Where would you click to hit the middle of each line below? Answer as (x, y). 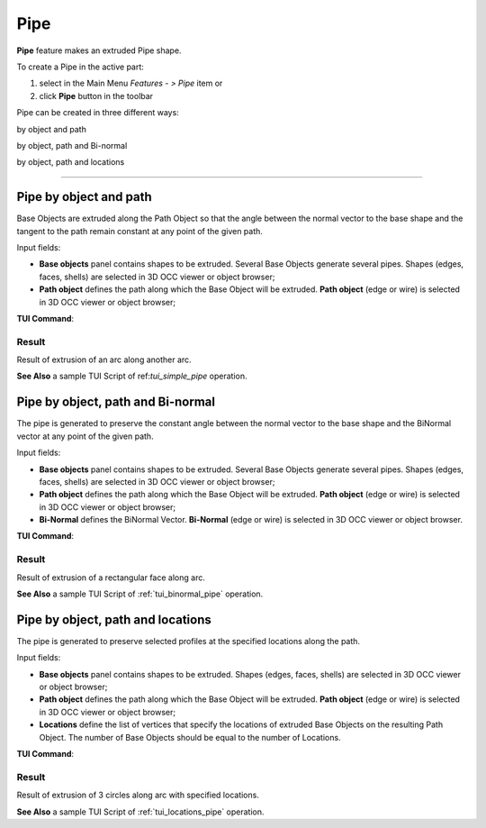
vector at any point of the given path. (85, 436)
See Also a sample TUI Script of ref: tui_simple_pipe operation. (132, 376)
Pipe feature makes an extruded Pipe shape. (99, 50)
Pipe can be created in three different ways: (98, 113)
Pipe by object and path (84, 197)
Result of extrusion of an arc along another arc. (104, 359)
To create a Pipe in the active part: (80, 67)
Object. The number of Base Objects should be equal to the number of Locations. (190, 737)
